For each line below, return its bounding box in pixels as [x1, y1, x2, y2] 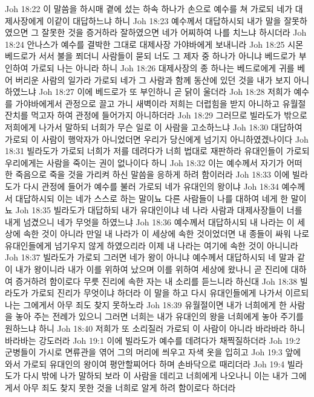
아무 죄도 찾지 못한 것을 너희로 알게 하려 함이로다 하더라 [23, 381, 236, 393]
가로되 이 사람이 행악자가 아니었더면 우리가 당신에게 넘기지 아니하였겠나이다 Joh [5, 132, 309, 145]
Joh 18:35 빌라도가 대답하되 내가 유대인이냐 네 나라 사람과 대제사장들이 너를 [15, 204, 303, 216]
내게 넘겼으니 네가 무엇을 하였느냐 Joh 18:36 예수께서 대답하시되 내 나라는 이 [5, 215, 295, 228]
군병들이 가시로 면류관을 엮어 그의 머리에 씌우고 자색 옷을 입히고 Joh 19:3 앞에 [5, 346, 301, 358]
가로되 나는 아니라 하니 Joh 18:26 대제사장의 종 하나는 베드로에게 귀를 [31, 61, 295, 74]
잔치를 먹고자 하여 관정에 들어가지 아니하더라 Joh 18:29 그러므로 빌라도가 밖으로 [5, 109, 307, 121]
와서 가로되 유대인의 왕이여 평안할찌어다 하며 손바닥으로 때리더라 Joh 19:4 [5, 357, 285, 370]
